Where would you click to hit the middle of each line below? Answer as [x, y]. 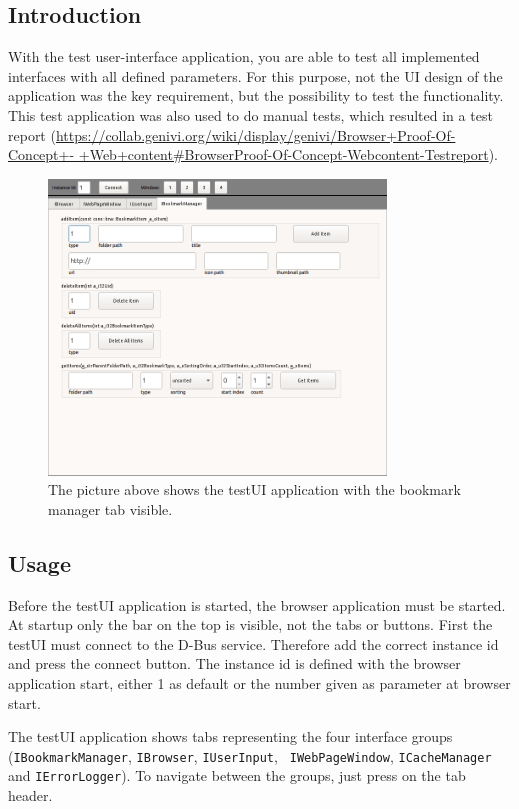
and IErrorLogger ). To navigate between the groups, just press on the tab [237, 775]
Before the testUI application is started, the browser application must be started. [257, 604]
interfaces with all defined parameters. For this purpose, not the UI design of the [255, 75]
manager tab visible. [110, 508]
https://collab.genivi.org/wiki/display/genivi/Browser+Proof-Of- [255, 134]
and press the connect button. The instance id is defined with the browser [234, 663]
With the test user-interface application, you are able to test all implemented [244, 56]
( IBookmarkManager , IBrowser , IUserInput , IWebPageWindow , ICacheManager [250, 755]
